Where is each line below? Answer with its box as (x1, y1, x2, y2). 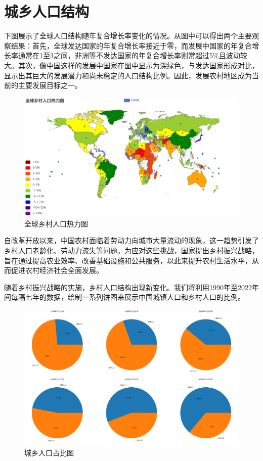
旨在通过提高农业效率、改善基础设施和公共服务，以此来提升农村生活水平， (4, 255, 252, 265)
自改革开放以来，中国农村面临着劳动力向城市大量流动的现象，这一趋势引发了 (4, 235, 259, 246)
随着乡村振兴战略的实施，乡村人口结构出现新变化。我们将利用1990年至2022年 (4, 282, 259, 292)
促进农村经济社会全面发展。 (11, 265, 103, 275)
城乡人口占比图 (24, 447, 74, 458)
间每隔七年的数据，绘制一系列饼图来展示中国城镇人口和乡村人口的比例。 (4, 292, 245, 302)
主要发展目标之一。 (18, 80, 82, 90)
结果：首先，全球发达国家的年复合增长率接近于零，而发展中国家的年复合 (11, 40, 252, 51)
